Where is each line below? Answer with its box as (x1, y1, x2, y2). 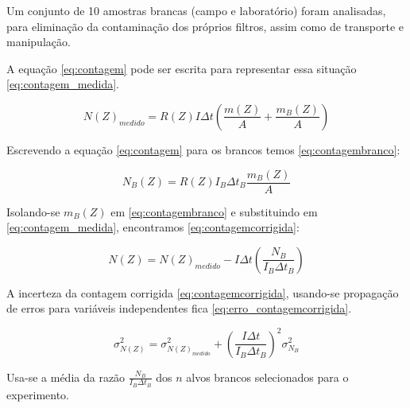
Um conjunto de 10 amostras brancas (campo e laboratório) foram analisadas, (6, 2, 386, 18)
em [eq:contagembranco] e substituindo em (110, 203, 318, 220)
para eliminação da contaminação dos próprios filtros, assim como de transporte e (6, 17, 404, 34)
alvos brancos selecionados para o (186, 368, 349, 385)
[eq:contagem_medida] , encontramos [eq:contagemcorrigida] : (6, 219, 300, 235)
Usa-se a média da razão (6, 368, 126, 385)
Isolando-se (6, 203, 60, 220)
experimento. (6, 386, 69, 402)
